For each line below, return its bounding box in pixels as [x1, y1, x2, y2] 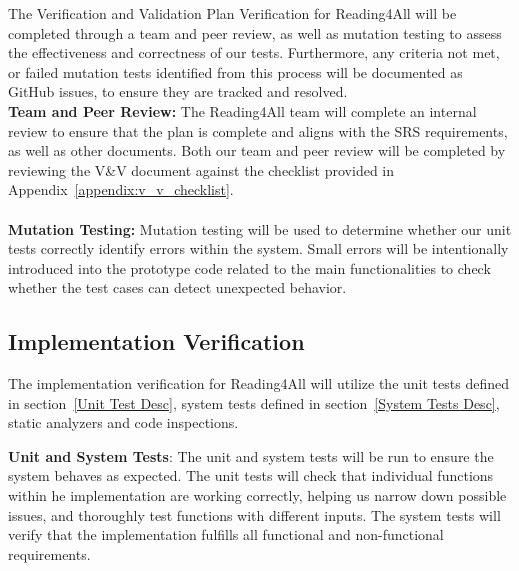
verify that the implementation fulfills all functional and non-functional [8, 524, 444, 545]
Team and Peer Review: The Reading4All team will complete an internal [8, 100, 477, 121]
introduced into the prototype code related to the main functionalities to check [8, 257, 491, 278]
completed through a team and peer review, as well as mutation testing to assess [8, 22, 502, 43]
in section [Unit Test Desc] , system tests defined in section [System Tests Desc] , [8, 392, 500, 413]
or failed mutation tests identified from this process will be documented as [8, 61, 463, 82]
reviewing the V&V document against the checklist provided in [8, 159, 395, 180]
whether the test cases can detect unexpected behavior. [8, 277, 347, 298]
